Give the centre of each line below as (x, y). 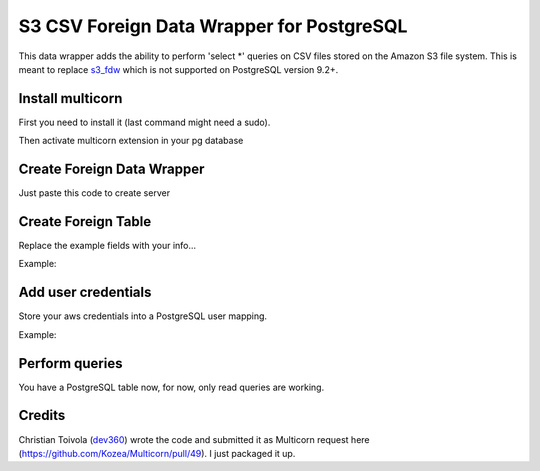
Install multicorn (70, 98)
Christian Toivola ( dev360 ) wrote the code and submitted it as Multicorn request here (194, 439)
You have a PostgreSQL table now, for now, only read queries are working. (171, 387)
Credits (42, 415)
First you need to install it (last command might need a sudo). (144, 122)
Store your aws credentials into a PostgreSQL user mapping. (143, 316)
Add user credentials (85, 292)
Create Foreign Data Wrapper (111, 169)
